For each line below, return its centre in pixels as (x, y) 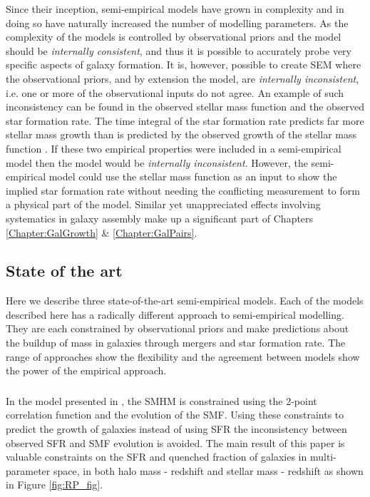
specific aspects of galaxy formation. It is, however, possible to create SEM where (184, 65)
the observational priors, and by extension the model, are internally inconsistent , (183, 78)
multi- (323, 457)
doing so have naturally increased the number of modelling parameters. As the (177, 22)
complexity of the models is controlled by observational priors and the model (174, 37)
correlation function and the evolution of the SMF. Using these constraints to (175, 415)
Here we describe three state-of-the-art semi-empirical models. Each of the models (185, 301)
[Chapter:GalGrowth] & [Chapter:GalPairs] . (102, 232)
